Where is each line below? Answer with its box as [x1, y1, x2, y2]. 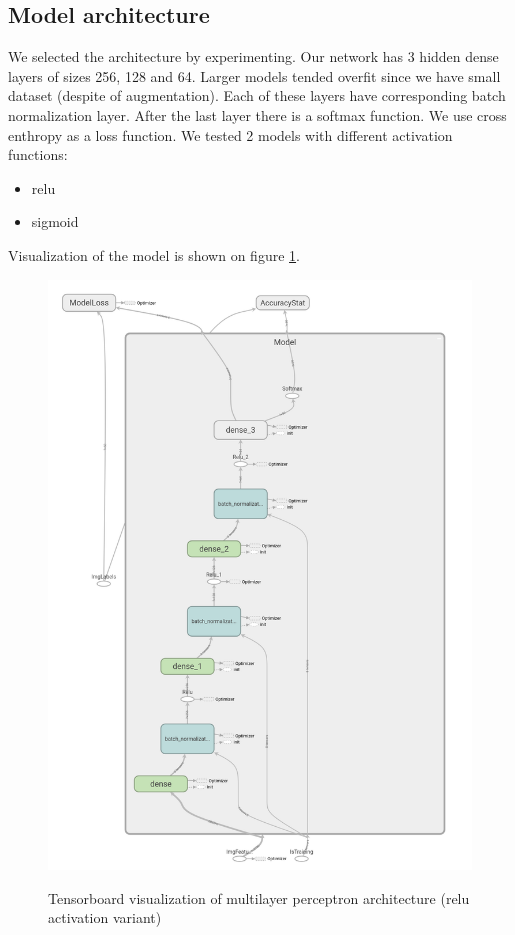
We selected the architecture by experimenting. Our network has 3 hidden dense [8, 46, 499, 67]
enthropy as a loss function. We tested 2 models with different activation [8, 124, 453, 145]
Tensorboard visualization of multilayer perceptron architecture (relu [48, 887, 470, 908]
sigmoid [31, 211, 79, 232]
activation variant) [48, 907, 162, 928]
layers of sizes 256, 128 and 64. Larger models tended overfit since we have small [8, 65, 501, 86]
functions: [8, 144, 68, 165]
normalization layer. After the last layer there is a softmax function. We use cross [8, 104, 507, 125]
